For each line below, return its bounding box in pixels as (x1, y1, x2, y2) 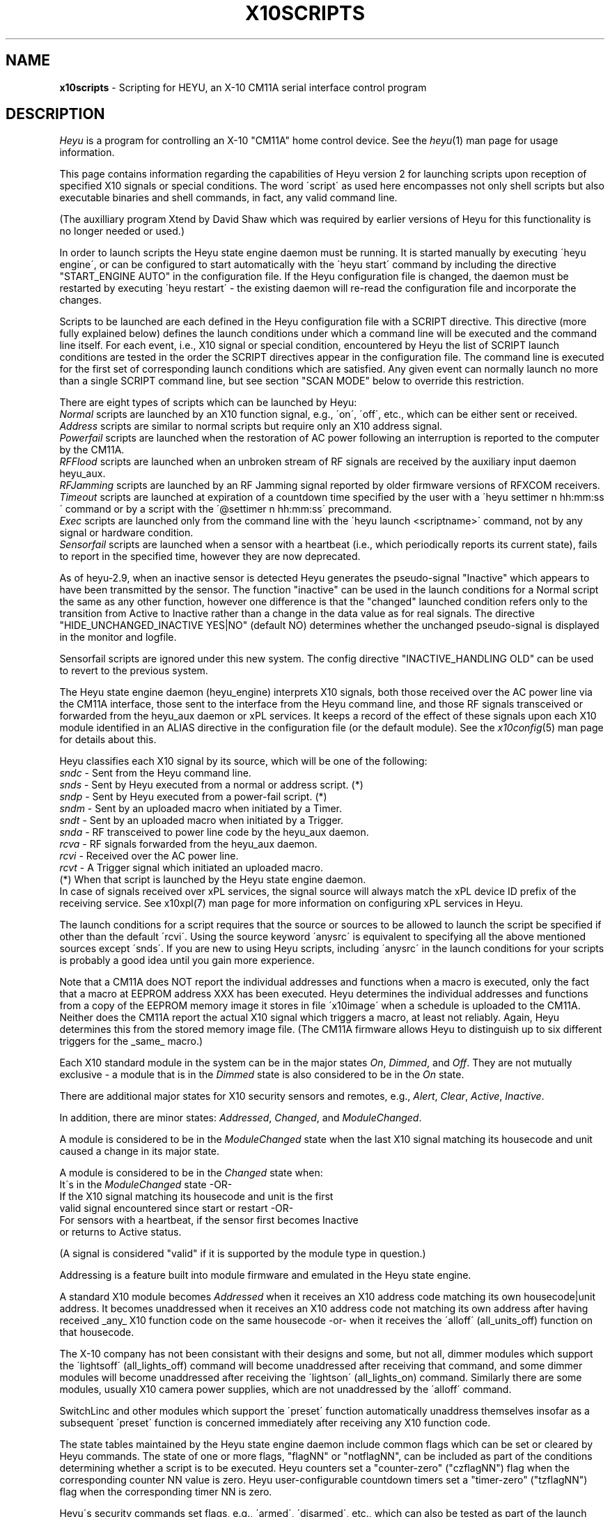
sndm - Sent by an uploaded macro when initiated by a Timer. (59, 802, 342, 815)
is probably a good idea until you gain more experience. (59, 954, 315, 967)
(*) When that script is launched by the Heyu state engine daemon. (59, 873, 366, 886)
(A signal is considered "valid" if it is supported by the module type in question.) (59, 1247, 426, 1260)
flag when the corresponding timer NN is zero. (59, 1486, 272, 1498)
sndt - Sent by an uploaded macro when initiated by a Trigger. (59, 814, 344, 827)
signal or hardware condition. (59, 527, 194, 539)
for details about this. (59, 733, 157, 746)
